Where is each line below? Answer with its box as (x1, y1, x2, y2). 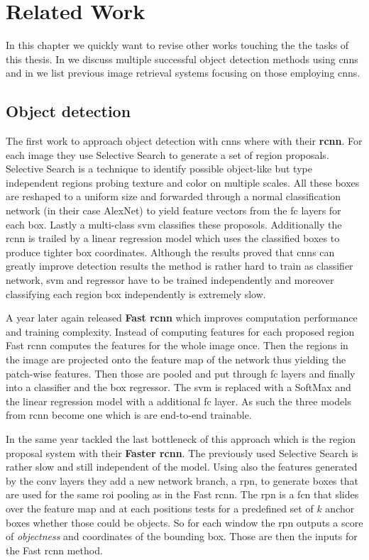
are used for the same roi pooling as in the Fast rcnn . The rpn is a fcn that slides (6, 487, 359, 502)
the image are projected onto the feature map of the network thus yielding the (6, 352, 346, 367)
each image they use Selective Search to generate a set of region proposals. (6, 147, 329, 162)
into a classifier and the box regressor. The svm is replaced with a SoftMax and (6, 380, 351, 395)
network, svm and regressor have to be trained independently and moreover (6, 273, 334, 287)
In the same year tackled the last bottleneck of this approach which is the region (6, 431, 356, 446)
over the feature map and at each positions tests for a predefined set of (6, 500, 314, 515)
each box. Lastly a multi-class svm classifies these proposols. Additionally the (6, 216, 342, 231)
